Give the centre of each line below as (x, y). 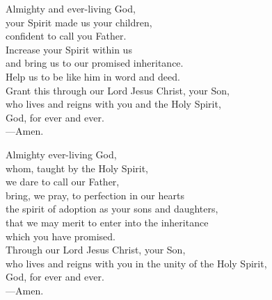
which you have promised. (61, 236)
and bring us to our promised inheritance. (95, 63)
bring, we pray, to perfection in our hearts (95, 195)
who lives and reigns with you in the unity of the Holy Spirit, (136, 263)
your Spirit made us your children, (79, 22)
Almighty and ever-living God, (71, 8)
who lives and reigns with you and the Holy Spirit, (113, 104)
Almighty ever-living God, (61, 154)
